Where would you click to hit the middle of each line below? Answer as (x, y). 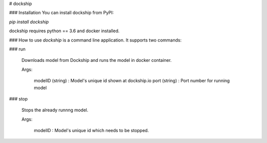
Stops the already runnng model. (55, 110)
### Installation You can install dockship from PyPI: (61, 13)
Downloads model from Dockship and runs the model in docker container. (97, 60)
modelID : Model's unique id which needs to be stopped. (91, 131)
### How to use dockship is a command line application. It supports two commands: (95, 40)
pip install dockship (29, 22)
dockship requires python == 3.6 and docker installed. (64, 31)
